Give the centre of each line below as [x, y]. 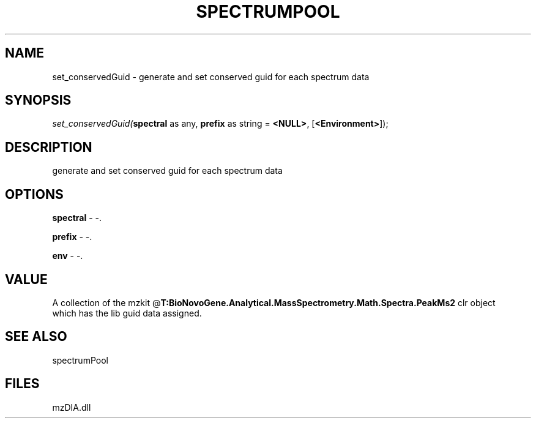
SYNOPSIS [38, 100]
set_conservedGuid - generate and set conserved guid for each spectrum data [211, 77]
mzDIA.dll [72, 407]
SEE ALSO [36, 337]
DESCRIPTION [49, 147]
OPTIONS [34, 194]
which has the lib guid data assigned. [127, 313]
